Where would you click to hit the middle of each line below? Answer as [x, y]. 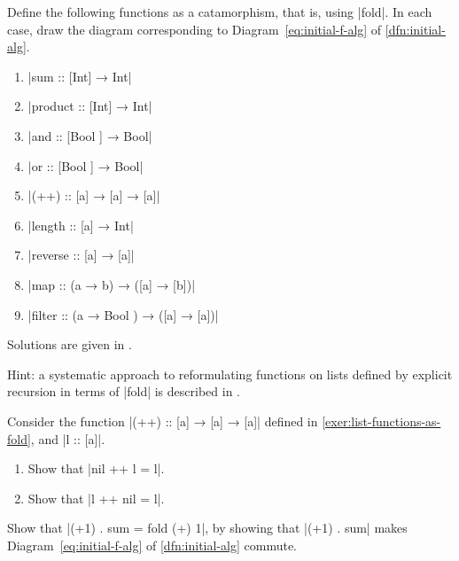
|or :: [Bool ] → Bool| [86, 165]
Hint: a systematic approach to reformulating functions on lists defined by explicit [230, 374]
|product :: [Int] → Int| [90, 106]
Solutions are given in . [70, 344]
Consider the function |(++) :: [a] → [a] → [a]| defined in [163, 421]
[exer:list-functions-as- [381, 421]
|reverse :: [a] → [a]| [81, 255]
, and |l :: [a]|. [68, 438]
